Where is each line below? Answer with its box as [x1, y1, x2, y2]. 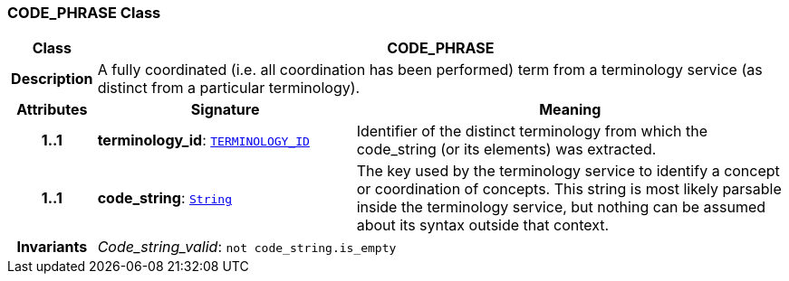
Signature [190, 100, 260, 119]
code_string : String [97, 189, 233, 208]
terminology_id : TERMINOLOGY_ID [97, 131, 310, 150]
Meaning [539, 100, 601, 119]
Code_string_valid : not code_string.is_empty [97, 238, 397, 257]
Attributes [16, 100, 88, 119]
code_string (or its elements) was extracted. [356, 140, 657, 159]
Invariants [16, 238, 88, 257]
